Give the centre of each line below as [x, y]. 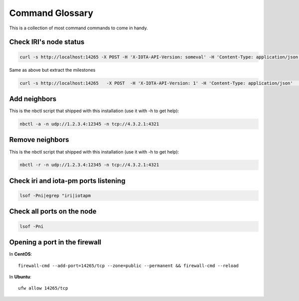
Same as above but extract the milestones [52, 70]
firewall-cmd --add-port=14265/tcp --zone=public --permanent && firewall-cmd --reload [129, 266]
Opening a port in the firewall [55, 242]
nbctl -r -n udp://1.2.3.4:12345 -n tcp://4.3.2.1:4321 [89, 165]
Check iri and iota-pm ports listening [67, 181]
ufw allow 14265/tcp [43, 288]
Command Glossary [51, 13]
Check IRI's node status [47, 42]
